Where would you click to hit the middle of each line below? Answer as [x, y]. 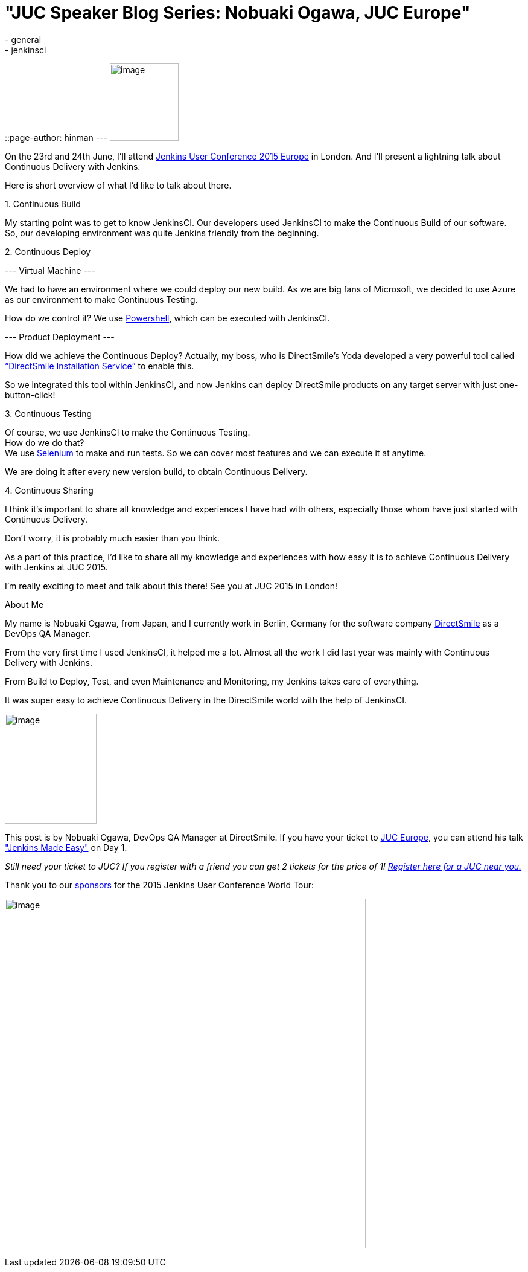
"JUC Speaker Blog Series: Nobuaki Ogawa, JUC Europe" [238, 13]
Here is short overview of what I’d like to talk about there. [118, 185]
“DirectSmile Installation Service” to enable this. [100, 366]
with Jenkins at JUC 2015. [56, 567]
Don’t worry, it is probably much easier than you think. [113, 538]
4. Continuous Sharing [49, 490]
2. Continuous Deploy [48, 251]
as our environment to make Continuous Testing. [101, 299]
